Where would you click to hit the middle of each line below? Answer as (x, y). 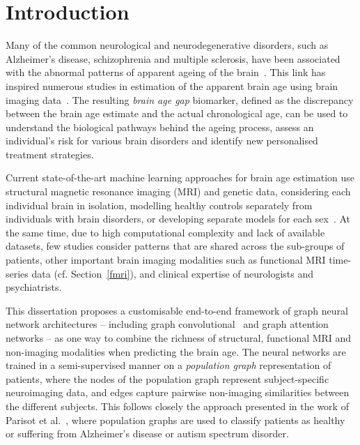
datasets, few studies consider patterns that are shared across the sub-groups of (175, 246)
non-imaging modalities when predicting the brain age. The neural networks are (176, 351)
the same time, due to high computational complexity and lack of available (165, 232)
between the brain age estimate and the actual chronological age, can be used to (177, 113)
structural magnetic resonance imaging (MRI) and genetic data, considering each (178, 191)
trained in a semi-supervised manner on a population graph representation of (169, 365)
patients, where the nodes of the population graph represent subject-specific (167, 378)
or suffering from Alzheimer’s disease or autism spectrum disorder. (147, 433)
